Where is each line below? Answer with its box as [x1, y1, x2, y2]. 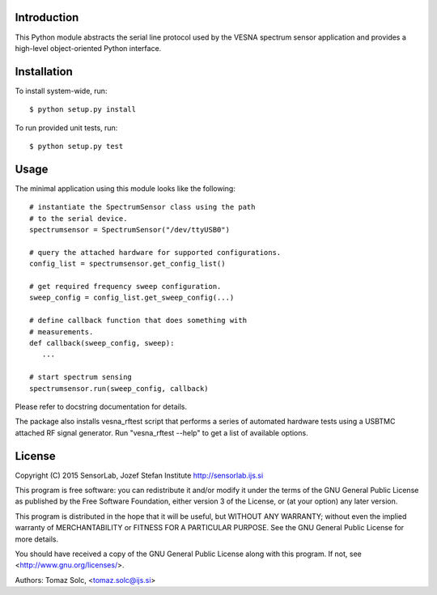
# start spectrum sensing [29, 372, 133, 382]
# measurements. [29, 327, 94, 336]
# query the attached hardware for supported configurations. [29, 248, 282, 257]
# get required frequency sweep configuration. [29, 282, 222, 291]
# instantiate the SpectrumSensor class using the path [29, 202, 256, 212]
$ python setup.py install [29, 105, 137, 114]
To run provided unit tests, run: [15, 122, 118, 133]
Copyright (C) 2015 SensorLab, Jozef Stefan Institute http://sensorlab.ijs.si [15, 470, 264, 480]
